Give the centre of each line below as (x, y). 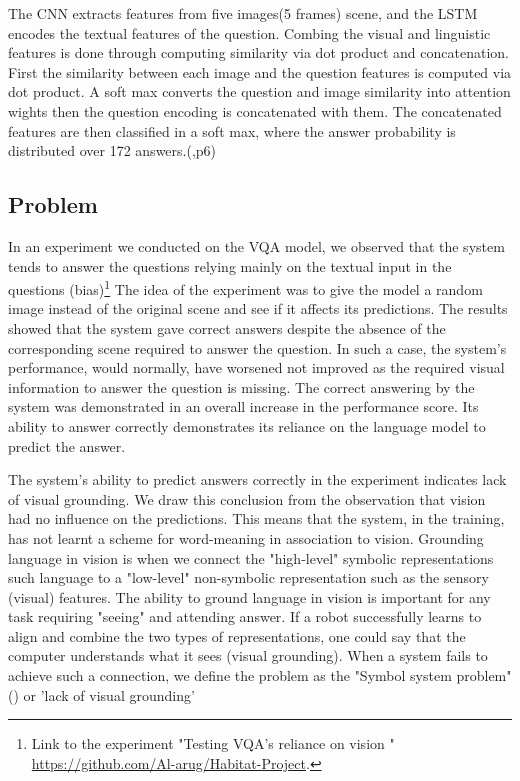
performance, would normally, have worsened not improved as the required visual (256, 367)
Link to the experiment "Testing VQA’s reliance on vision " (213, 743)
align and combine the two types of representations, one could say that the (237, 635)
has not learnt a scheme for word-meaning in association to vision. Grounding (246, 537)
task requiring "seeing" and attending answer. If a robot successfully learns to (245, 616)
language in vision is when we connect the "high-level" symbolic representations (251, 557)
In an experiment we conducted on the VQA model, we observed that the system (256, 245)
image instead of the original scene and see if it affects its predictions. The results (258, 308)
